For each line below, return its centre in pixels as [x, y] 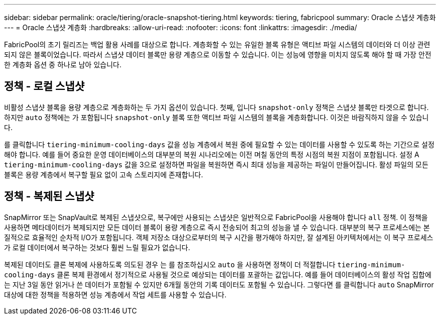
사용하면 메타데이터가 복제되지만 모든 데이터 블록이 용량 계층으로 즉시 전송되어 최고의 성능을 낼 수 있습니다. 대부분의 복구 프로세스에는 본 [217, 227]
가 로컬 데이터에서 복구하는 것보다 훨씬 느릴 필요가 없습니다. [97, 247]
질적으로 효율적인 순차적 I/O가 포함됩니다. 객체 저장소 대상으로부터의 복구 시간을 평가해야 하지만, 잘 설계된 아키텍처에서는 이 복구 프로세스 [219, 237]
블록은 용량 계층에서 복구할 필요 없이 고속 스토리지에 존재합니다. [104, 174]
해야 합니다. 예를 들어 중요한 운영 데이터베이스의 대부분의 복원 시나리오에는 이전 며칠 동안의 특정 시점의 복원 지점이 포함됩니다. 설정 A [212, 154]
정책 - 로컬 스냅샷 [44, 86]
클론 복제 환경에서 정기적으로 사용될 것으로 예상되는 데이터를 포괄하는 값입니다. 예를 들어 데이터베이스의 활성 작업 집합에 [244, 274]
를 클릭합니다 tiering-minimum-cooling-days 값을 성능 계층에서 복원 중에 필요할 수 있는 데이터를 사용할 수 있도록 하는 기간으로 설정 [219, 144]
